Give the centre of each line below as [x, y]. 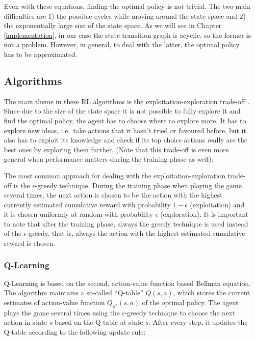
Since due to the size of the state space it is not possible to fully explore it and [122, 111]
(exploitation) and [217, 204]
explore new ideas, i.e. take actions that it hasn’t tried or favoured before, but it [125, 130]
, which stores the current [211, 293]
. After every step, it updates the [198, 322]
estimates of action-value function [54, 302]
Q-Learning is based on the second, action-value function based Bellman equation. [127, 283]
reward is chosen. [30, 243]
